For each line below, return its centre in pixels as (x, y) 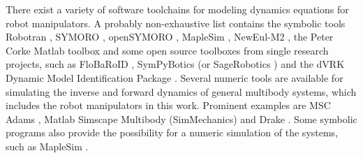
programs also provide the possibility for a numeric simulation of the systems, (172, 132)
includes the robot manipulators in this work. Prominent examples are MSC (168, 105)
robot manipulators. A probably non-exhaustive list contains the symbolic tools (176, 23)
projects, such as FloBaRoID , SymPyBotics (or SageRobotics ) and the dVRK (175, 64)
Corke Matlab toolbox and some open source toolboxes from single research (167, 50)
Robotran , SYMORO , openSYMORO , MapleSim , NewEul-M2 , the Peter (170, 37)
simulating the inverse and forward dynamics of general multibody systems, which (181, 91)
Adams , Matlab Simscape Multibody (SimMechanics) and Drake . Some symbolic (181, 118)
